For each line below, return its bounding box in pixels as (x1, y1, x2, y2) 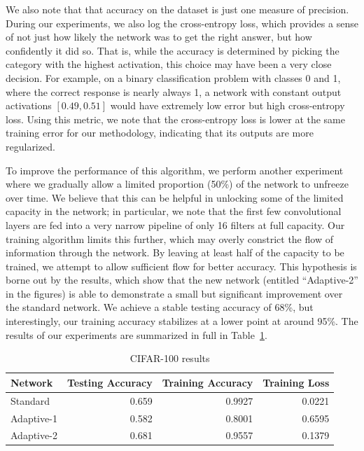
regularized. (6, 139, 55, 153)
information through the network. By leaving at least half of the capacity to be (6, 245, 344, 260)
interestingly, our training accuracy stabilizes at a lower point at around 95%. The (6, 314, 358, 328)
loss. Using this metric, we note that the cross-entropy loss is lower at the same (6, 111, 345, 126)
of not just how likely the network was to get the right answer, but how (6, 29, 312, 44)
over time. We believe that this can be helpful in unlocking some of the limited (6, 190, 344, 204)
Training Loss (262, 375, 330, 389)
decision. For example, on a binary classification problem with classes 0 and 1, (6, 70, 341, 85)
